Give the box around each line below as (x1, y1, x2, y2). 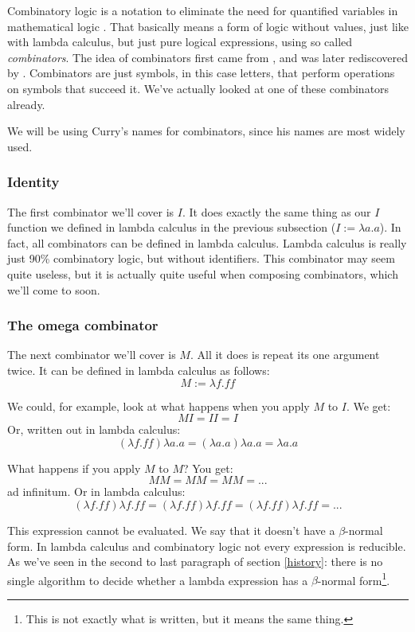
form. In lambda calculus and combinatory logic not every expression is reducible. (7, 537, 406, 554)
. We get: (346, 397, 391, 414)
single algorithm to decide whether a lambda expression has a (7, 572, 308, 588)
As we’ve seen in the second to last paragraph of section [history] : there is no (7, 553, 383, 570)
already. (7, 96, 45, 112)
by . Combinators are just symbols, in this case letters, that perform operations (7, 64, 395, 81)
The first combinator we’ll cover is (7, 203, 174, 220)
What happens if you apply (7, 459, 141, 476)
